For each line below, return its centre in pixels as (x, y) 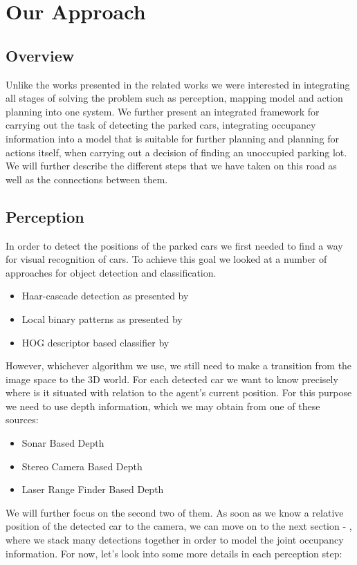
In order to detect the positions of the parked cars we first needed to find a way (174, 245)
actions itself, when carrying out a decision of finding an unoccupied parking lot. (176, 152)
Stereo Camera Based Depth (82, 466)
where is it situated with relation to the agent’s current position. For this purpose (179, 392)
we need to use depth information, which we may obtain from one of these (163, 406)
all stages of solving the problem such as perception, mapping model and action (174, 98)
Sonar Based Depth (63, 443)
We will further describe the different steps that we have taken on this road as (171, 166)
